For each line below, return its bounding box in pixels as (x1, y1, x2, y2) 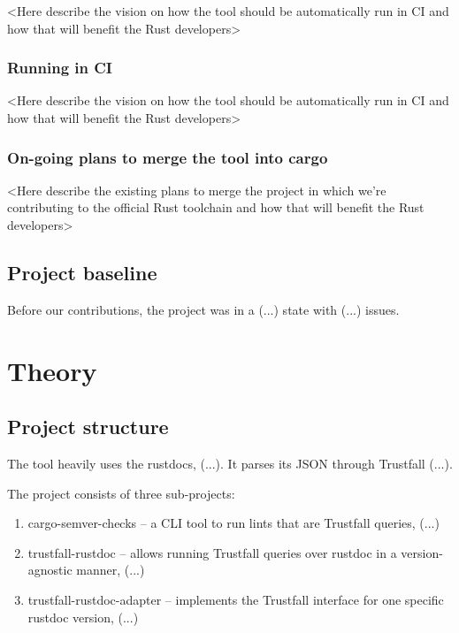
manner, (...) (76, 561, 145, 579)
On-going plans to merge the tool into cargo (7, 146, 328, 168)
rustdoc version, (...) (27, 607, 139, 626)
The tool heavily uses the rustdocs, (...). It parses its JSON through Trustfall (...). (7, 454, 453, 472)
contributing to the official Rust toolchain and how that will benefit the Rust (7, 198, 425, 217)
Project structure (7, 413, 169, 440)
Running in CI (7, 57, 112, 79)
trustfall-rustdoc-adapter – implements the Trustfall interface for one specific (27, 590, 444, 608)
